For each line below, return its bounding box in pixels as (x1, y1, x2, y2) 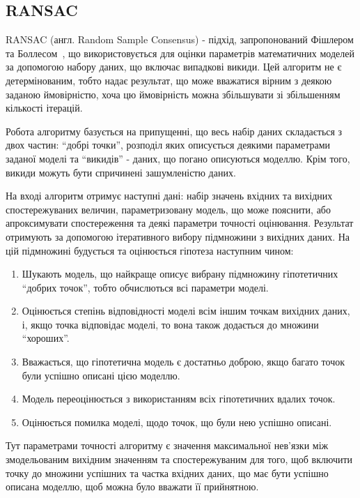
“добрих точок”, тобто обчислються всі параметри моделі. (22, 280, 269, 294)
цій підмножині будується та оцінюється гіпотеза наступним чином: (6, 243, 294, 257)
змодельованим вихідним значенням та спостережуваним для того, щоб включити (6, 452, 353, 467)
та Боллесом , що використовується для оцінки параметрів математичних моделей (6, 45, 354, 60)
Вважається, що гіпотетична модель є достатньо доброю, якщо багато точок (22, 354, 345, 369)
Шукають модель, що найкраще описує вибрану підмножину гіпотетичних (22, 266, 338, 281)
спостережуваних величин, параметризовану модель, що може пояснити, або (6, 202, 331, 216)
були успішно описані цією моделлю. (22, 368, 180, 382)
